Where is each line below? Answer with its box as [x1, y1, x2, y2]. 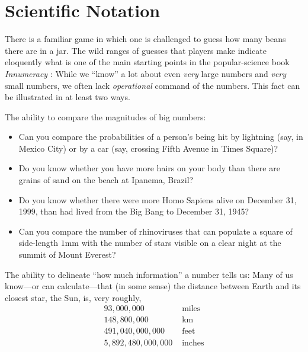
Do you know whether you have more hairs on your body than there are [18, 162, 280, 174]
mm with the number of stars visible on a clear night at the [65, 236, 281, 249]
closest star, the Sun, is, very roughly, [5, 291, 142, 303]
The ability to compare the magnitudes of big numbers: [5, 110, 206, 123]
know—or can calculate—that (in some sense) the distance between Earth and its [5, 280, 301, 292]
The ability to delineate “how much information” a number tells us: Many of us [5, 268, 293, 280]
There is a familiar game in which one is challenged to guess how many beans [5, 33, 286, 45]
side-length [18, 236, 58, 249]
